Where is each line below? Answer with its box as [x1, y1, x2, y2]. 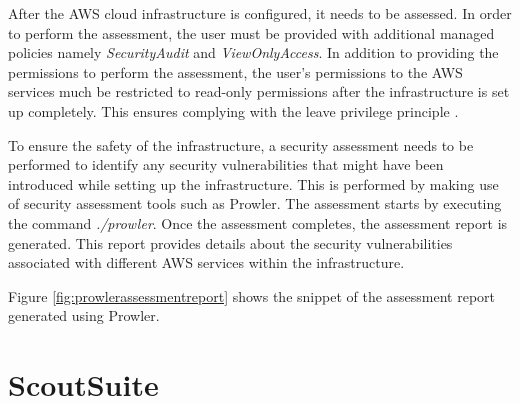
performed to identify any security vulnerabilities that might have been [8, 154, 444, 175]
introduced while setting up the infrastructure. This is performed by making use [8, 173, 499, 194]
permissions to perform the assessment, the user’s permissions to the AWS [8, 61, 463, 82]
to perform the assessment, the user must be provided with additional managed [8, 22, 495, 43]
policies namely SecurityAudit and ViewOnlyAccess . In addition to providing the [8, 42, 499, 63]
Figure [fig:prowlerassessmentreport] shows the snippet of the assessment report [8, 285, 496, 306]
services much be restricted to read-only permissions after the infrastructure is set [8, 81, 510, 102]
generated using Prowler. [8, 305, 160, 326]
